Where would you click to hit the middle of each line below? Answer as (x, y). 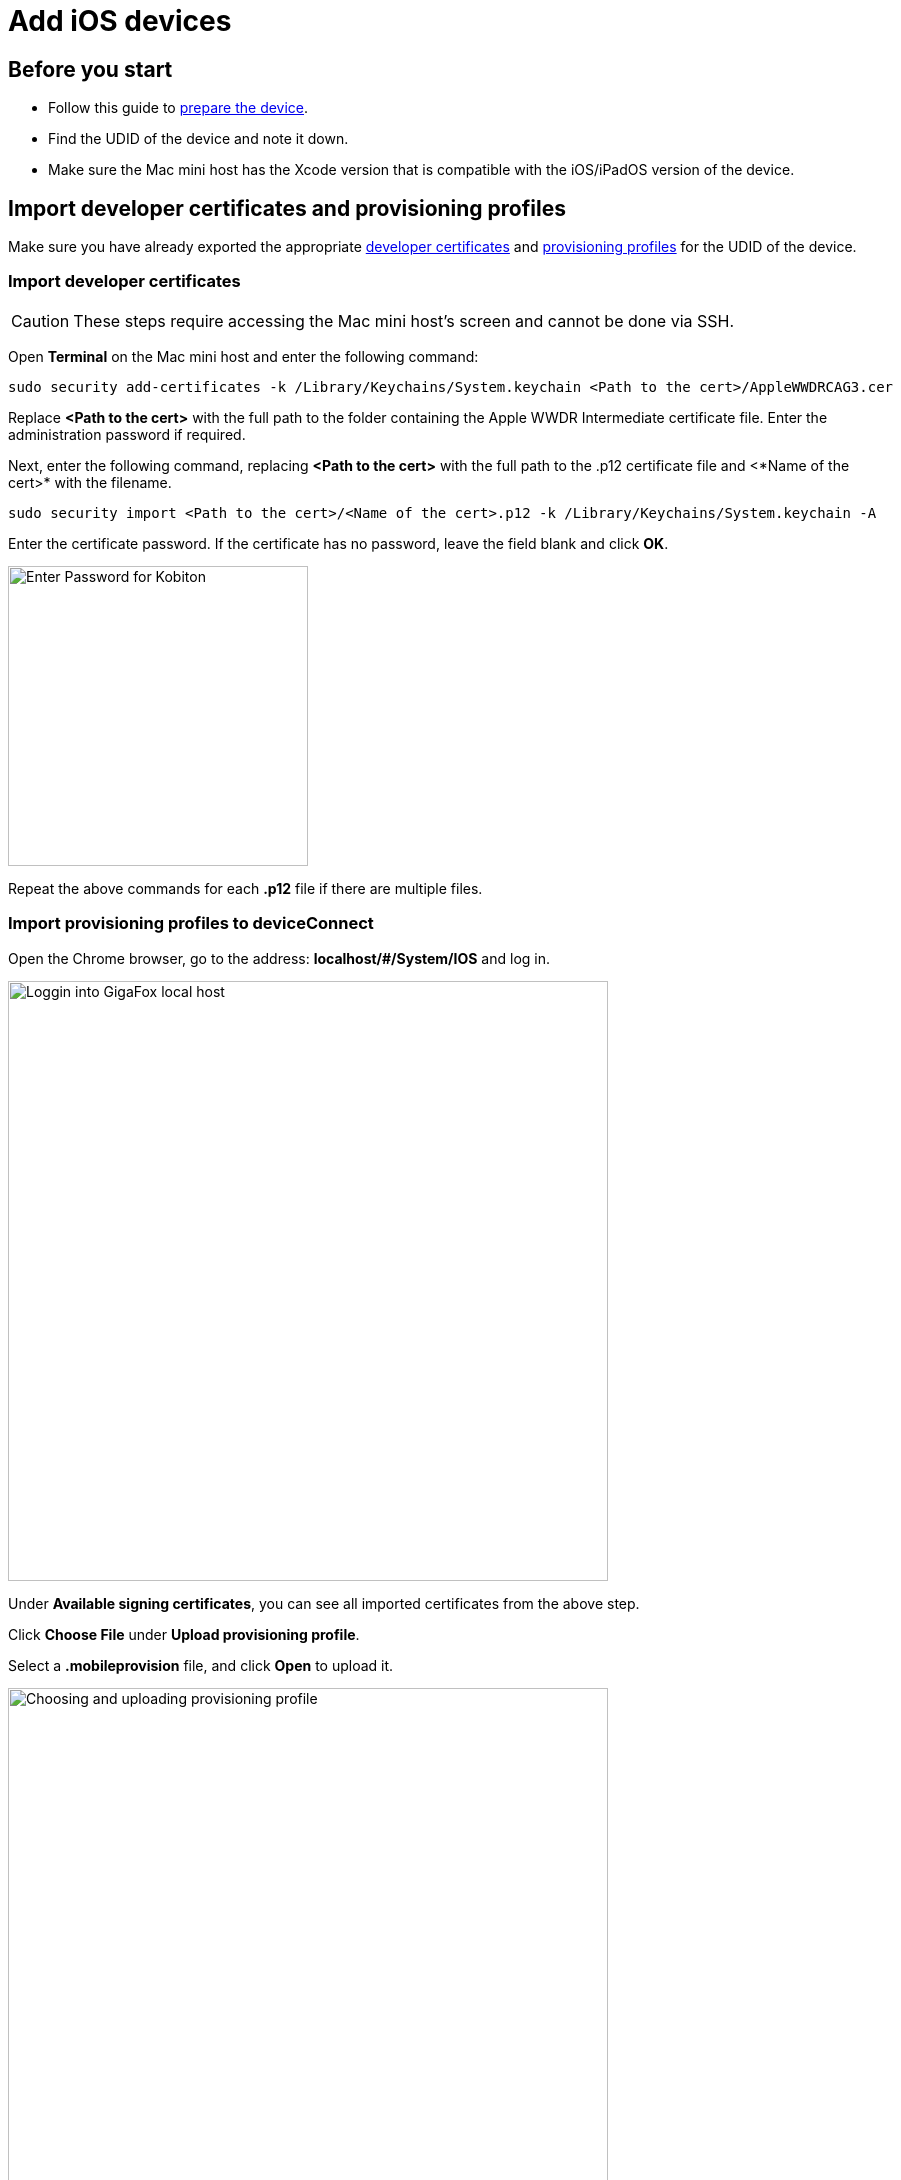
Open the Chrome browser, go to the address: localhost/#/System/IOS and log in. (279, 958)
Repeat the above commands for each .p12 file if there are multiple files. (245, 888)
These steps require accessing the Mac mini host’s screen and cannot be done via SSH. (404, 320)
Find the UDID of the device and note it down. (198, 139)
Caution (40, 320)
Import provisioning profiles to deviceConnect (191, 923)
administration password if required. (127, 434)
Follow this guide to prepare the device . (178, 108)
